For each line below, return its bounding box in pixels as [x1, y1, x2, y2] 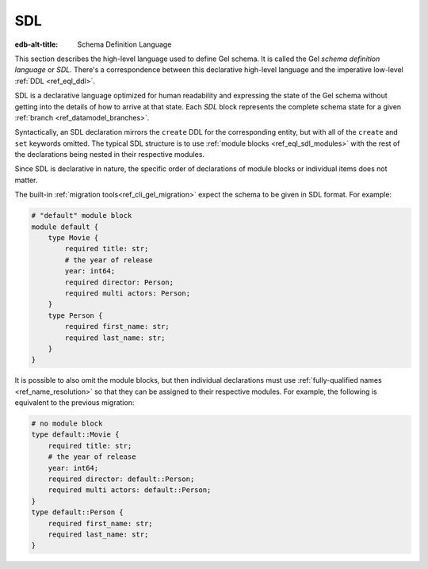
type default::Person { [31, 508, 124, 517]
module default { [31, 222, 99, 231]
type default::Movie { [31, 430, 120, 439]
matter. [14, 175, 38, 185]
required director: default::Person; [48, 475, 195, 483]
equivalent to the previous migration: [14, 398, 135, 407]
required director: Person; [64, 277, 174, 287]
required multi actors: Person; [64, 288, 190, 297]
